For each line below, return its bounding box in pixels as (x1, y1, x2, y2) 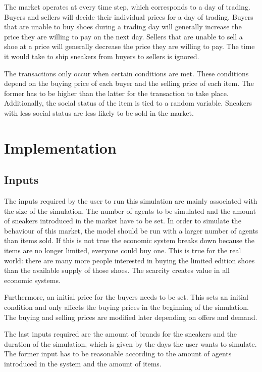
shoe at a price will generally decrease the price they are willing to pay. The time (4, 41, 255, 52)
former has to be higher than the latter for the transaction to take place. (4, 87, 229, 98)
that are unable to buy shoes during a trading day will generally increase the (4, 21, 242, 32)
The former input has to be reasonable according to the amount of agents (4, 348, 232, 359)
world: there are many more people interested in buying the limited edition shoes (4, 255, 255, 265)
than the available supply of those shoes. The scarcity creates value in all (4, 265, 230, 275)
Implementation (4, 137, 117, 158)
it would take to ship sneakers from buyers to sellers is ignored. (4, 51, 199, 61)
